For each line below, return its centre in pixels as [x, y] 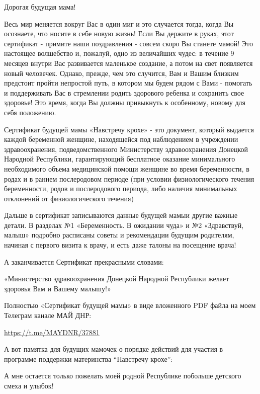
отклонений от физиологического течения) [69, 198]
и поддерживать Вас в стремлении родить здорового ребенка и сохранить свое [124, 92]
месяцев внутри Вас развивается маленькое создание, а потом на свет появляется [128, 63]
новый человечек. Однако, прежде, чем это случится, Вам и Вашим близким [121, 73]
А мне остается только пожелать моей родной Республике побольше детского [123, 376]
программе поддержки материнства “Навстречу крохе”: [89, 359]
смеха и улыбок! [29, 385]
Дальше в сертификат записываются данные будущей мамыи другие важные [121, 215]
